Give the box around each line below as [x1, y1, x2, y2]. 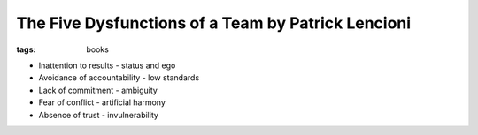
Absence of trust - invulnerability [38, 109, 159, 120]
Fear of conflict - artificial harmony [38, 97, 166, 108]
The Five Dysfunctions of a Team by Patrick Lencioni [16, 13, 412, 33]
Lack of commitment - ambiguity [38, 85, 158, 95]
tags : [16, 44, 36, 55]
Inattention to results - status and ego [38, 60, 176, 71]
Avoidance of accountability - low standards [38, 72, 200, 83]
